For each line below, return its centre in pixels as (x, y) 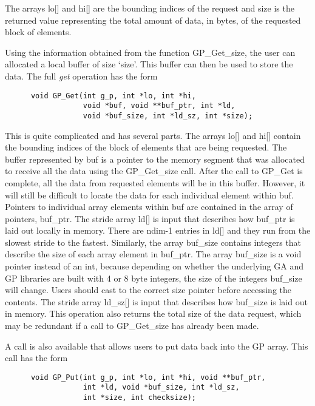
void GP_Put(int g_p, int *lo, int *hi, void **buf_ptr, (148, 377)
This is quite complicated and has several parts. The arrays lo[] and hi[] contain (153, 135)
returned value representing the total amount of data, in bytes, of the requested (153, 20)
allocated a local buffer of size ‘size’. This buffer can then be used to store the (149, 64)
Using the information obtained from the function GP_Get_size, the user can (150, 52)
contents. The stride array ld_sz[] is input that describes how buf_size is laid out (156, 301)
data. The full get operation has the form (81, 76)
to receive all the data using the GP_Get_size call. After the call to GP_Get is (154, 171)
